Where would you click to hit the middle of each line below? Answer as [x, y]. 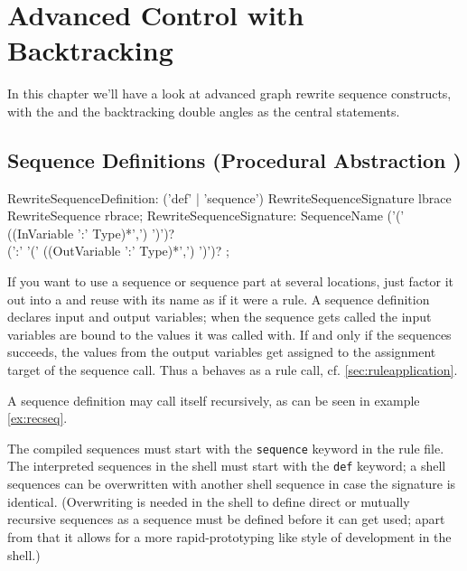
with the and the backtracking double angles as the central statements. [204, 111]
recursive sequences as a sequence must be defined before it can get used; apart [226, 519]
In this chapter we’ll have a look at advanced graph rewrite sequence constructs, [229, 94]
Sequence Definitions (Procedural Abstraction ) [234, 159]
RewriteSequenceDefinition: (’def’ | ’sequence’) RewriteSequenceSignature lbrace [229, 197]
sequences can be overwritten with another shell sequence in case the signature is [232, 484]
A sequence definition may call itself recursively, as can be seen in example [214, 400]
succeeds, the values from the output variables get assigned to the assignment [222, 352]
